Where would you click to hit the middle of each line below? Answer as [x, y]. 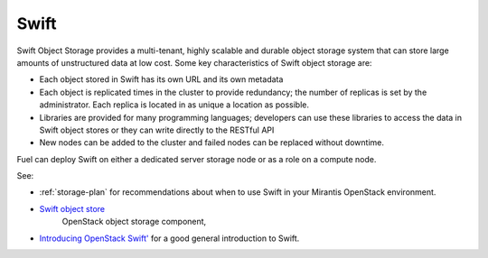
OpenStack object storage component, [134, 222]
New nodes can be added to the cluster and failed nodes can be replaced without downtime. [211, 143]
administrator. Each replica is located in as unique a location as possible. [174, 105]
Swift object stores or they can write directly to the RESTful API [157, 130]
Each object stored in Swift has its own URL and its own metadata [161, 79]
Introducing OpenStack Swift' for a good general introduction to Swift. [169, 238]
